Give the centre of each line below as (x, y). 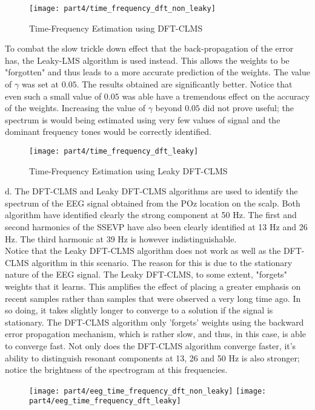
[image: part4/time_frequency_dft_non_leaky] (122, 9)
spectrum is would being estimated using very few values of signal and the (143, 119)
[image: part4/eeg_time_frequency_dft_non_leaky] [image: (148, 391)
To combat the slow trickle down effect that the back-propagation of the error (149, 48)
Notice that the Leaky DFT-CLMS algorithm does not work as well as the (143, 251)
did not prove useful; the (248, 108)
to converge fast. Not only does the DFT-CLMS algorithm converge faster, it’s (151, 345)
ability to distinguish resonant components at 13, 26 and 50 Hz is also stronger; (152, 357)
